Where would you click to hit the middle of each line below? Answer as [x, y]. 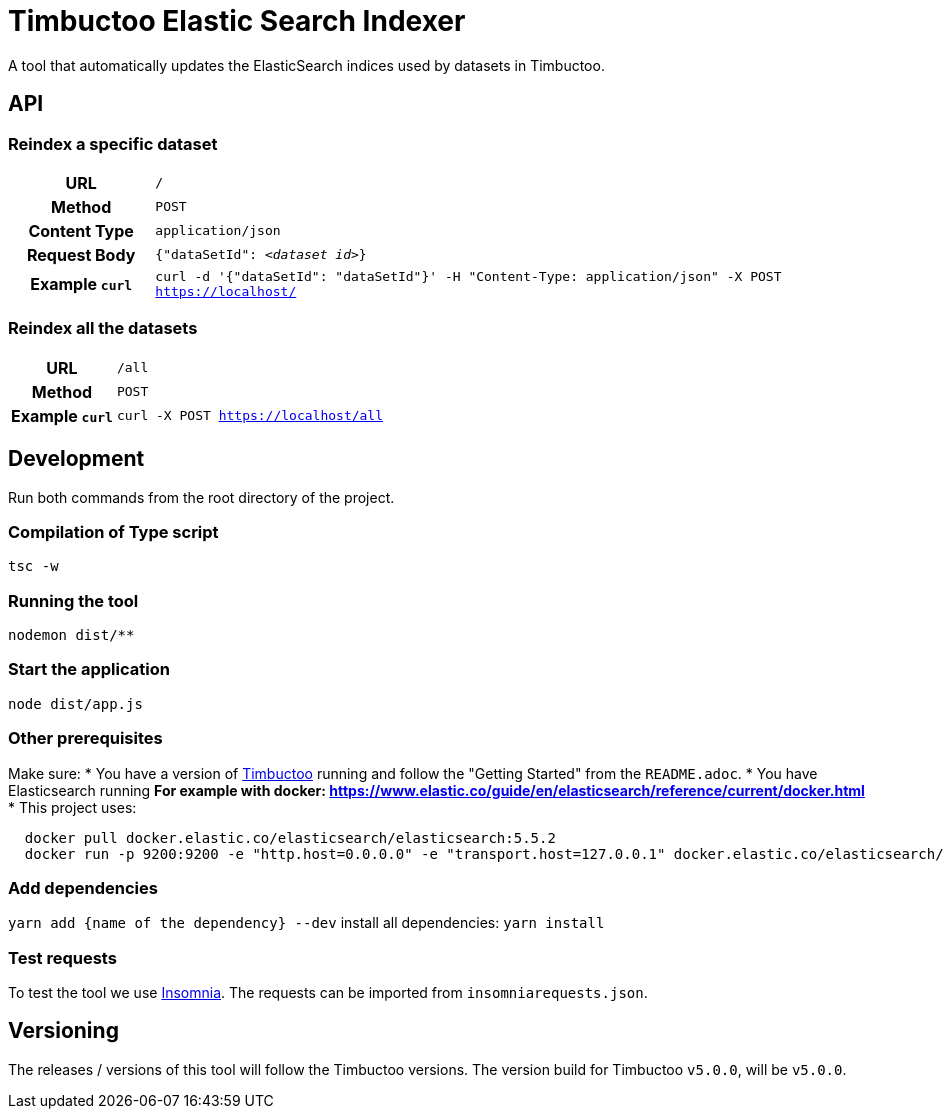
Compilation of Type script [113, 531]
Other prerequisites [85, 738]
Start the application [89, 669]
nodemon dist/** [71, 635]
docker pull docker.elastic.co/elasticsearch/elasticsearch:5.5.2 [290, 837]
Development [76, 459]
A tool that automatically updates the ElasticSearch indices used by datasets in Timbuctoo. [306, 65]
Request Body [81, 254]
